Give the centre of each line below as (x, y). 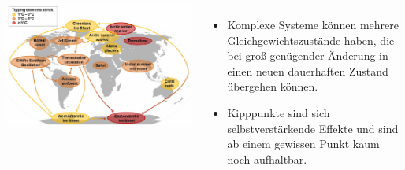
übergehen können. (273, 86)
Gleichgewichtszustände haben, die (311, 40)
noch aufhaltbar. (267, 159)
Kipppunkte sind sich (279, 112)
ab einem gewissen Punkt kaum (303, 144)
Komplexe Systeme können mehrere (313, 24)
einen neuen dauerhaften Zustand (308, 70)
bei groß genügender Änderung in (308, 55)
